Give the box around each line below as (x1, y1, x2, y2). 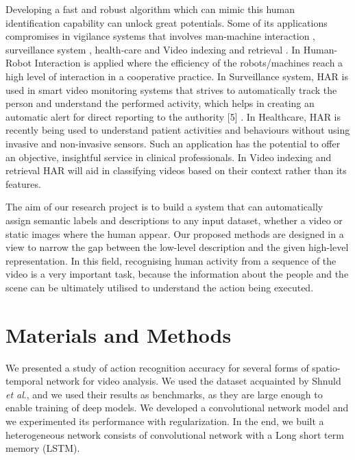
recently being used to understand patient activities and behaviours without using (5, 123, 350, 137)
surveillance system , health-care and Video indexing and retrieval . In (5, 42, 301, 56)
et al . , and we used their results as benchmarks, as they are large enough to (5, 387, 323, 401)
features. (5, 176, 41, 191)
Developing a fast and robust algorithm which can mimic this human (5, 2, 295, 16)
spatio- (312, 360, 341, 374)
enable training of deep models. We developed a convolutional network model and (5, 400, 349, 415)
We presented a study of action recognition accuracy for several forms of (5, 360, 309, 374)
